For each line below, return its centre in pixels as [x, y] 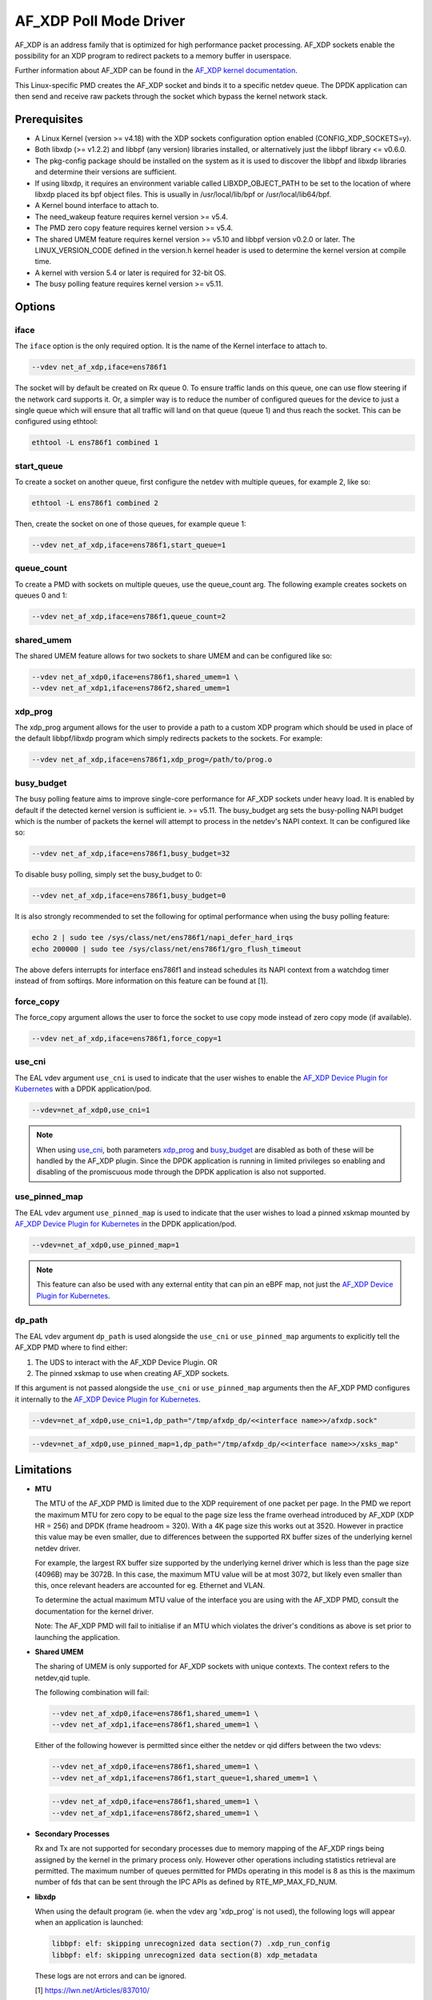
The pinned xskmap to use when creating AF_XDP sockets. [132, 1373]
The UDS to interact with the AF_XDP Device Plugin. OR [126, 1362]
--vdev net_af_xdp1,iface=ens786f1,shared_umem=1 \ [155, 1725]
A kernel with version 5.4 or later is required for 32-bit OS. [131, 273]
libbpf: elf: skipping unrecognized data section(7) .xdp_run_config [191, 1944]
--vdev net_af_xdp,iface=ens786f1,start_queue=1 [129, 545]
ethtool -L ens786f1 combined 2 [95, 503]
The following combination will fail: [92, 1693]
